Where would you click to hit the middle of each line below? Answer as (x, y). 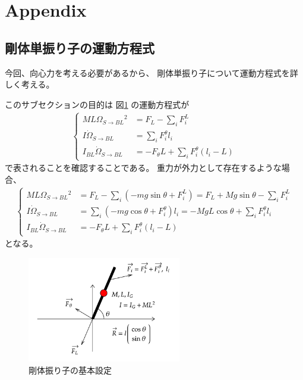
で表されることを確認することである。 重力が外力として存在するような (143, 168)
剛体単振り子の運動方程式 (80, 47)
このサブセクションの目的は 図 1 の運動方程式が (97, 104)
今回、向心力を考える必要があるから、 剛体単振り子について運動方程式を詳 (151, 72)
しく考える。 (30, 84)
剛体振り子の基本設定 (70, 370)
